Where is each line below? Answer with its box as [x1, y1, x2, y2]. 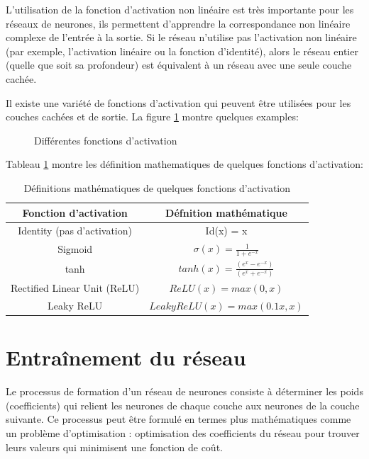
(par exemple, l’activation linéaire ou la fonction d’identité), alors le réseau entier [6, 43, 358, 58]
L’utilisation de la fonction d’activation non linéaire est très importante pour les [6, 2, 354, 16]
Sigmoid [57, 242, 93, 256]
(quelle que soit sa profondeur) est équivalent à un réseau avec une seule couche [6, 57, 352, 72]
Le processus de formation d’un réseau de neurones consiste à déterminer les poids [6, 384, 363, 399]
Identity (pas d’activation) [18, 223, 132, 238]
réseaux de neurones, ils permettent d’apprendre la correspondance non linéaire [6, 16, 351, 30]
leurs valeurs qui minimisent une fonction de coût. [6, 439, 223, 454]
